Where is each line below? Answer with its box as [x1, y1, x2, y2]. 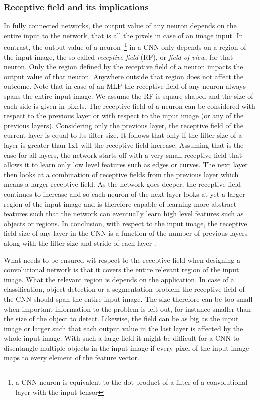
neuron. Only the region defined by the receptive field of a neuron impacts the [4, 61, 243, 72]
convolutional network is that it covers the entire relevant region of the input [4, 264, 239, 275]
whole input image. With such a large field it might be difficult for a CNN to [4, 333, 240, 343]
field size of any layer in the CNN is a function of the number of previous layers [4, 228, 248, 238]
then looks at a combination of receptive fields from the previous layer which [4, 169, 239, 179]
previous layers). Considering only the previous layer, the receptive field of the [4, 120, 243, 130]
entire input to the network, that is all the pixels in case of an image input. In [4, 30, 243, 40]
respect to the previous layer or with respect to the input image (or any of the [4, 110, 244, 121]
